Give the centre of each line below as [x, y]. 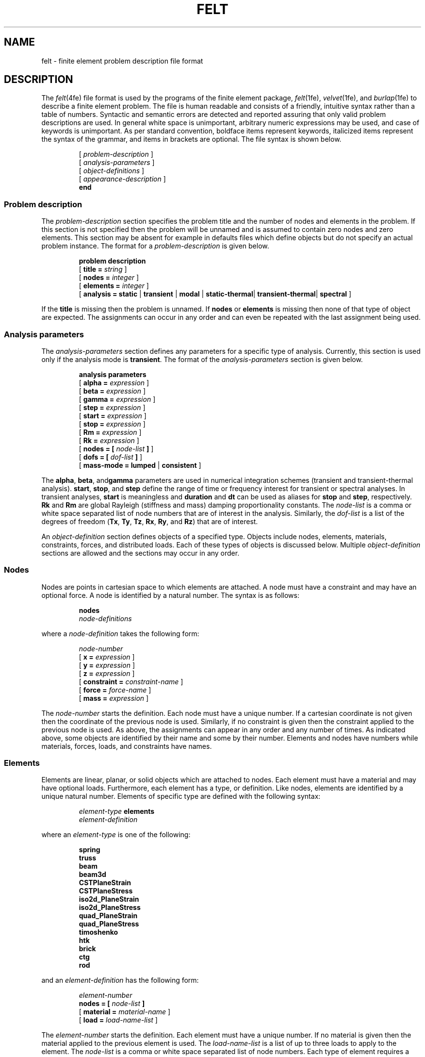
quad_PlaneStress [109, 924]
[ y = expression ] [107, 665]
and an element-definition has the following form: [120, 980]
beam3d [92, 875]
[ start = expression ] [113, 415]
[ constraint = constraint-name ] [131, 681]
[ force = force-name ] [115, 690]
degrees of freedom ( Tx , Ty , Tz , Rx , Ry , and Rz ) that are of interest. [150, 521]
